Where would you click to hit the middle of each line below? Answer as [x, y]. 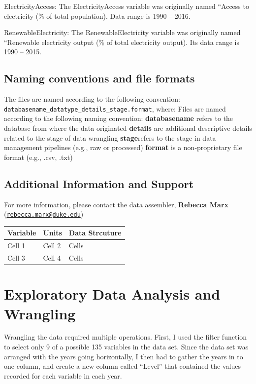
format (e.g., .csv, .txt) [38, 157]
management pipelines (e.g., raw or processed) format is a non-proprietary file [123, 147]
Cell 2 [52, 246]
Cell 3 [16, 258]
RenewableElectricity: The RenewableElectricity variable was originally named [122, 32]
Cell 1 [16, 246]
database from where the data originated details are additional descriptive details [128, 128]
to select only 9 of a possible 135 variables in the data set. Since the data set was [126, 347]
